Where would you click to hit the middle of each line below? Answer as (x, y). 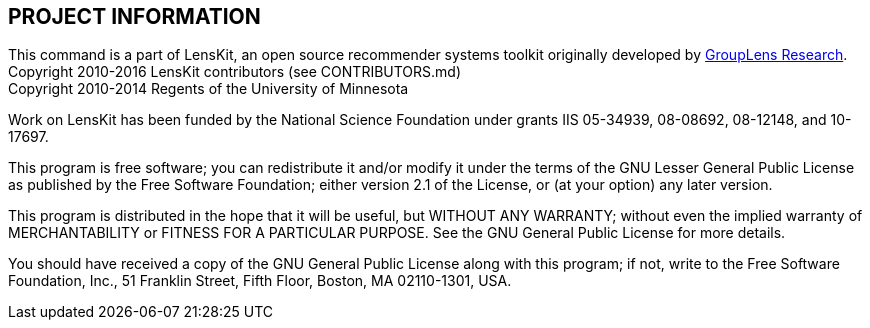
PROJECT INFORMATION (134, 16)
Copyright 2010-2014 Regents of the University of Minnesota (208, 89)
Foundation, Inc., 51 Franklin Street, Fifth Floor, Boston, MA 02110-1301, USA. (260, 281)
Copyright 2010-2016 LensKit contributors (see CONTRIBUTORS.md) (235, 72)
